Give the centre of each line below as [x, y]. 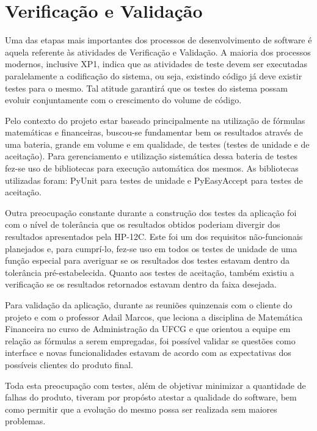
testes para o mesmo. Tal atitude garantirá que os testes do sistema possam [146, 88]
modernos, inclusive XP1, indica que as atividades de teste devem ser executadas [156, 64]
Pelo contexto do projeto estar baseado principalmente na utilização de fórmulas [155, 120]
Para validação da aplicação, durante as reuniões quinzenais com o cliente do [149, 305]
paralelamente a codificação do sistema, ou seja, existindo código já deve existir [154, 75]
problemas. [25, 421]
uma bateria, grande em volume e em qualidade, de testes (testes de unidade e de [157, 144]
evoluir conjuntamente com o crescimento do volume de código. [123, 100]
